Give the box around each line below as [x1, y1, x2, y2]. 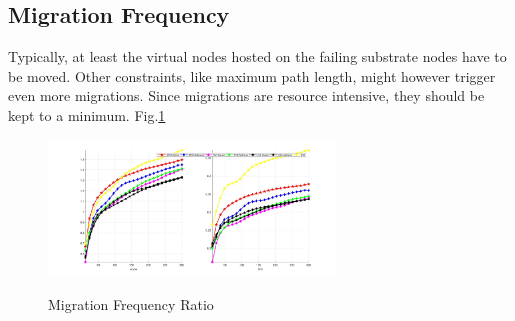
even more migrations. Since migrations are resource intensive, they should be [8, 85, 485, 106]
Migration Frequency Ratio [48, 294, 214, 315]
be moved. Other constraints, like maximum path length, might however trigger [8, 65, 496, 86]
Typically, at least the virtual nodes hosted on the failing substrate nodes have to [8, 46, 507, 67]
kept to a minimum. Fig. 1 [8, 104, 166, 125]
